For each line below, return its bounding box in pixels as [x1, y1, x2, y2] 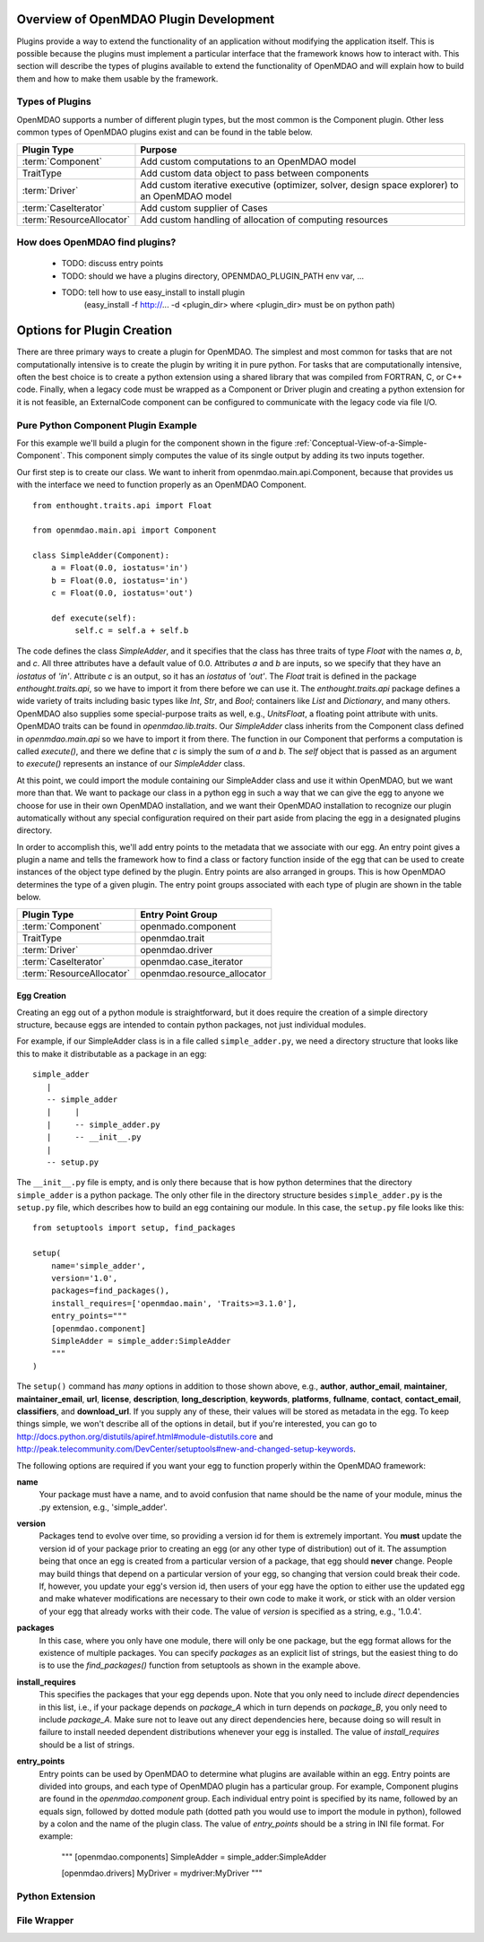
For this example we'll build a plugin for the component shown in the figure [16, 438, 293, 448]
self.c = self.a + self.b [74, 626, 189, 636]
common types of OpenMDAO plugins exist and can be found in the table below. [16, 126, 313, 138]
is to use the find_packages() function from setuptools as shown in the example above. [39, 1660, 361, 1671]
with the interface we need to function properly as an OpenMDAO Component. [16, 480, 307, 490]
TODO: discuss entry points [61, 258, 164, 269]
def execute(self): [50, 613, 137, 623]
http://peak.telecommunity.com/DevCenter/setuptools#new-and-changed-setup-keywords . [16, 1443, 356, 1454]
